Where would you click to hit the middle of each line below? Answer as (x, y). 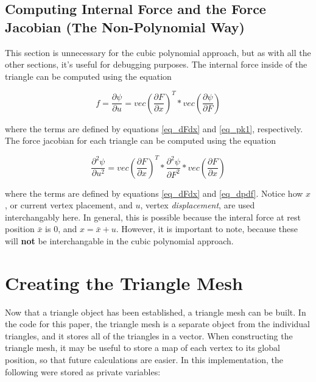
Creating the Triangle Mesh (124, 282)
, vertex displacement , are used (198, 205)
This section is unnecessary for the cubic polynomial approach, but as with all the (158, 52)
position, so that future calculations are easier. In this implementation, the (144, 360)
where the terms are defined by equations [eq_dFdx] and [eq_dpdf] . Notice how (154, 193)
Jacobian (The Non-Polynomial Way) (125, 27)
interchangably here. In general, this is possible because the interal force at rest (153, 217)
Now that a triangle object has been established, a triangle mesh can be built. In (156, 312)
